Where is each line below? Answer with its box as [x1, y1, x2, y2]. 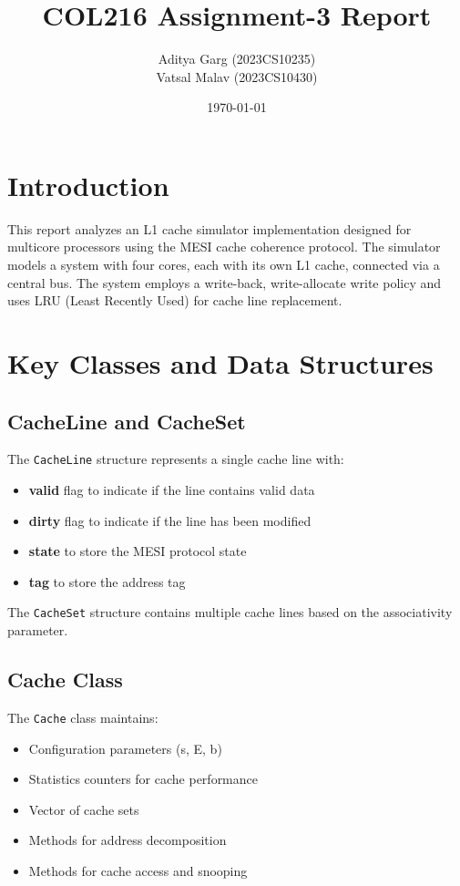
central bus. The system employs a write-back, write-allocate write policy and [7, 273, 442, 292]
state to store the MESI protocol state [28, 541, 247, 561]
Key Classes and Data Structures [7, 345, 434, 381]
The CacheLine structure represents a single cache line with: [7, 449, 344, 469]
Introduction [7, 166, 169, 203]
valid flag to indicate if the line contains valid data [28, 480, 315, 500]
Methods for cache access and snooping [28, 860, 248, 880]
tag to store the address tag [28, 572, 186, 591]
